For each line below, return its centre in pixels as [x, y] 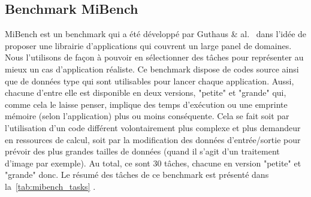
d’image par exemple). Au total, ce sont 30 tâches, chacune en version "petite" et [153, 163]
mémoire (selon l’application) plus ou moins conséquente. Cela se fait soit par [147, 116]
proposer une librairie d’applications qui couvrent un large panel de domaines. [148, 45]
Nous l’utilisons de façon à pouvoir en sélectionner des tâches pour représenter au [154, 57]
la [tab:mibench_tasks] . [50, 186]
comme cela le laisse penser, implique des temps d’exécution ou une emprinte [146, 104]
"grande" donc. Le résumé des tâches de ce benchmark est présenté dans [137, 175]
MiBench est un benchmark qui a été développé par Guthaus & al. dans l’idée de [156, 34]
